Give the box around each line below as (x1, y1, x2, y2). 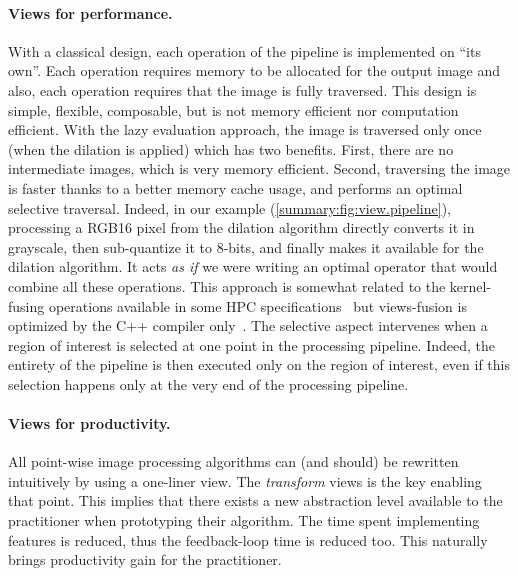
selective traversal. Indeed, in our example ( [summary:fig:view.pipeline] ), (8, 197, 451, 218)
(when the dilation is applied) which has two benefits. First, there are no (8, 138, 454, 159)
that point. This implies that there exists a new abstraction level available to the (8, 490, 503, 511)
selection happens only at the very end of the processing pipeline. (8, 373, 409, 394)
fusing (8, 295, 45, 316)
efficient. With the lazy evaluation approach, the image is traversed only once (8, 119, 482, 140)
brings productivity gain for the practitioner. (8, 549, 282, 570)
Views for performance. (8, 2, 173, 23)
